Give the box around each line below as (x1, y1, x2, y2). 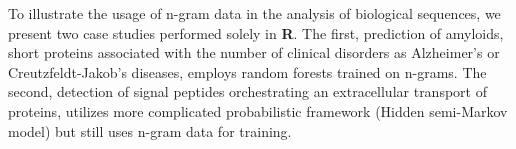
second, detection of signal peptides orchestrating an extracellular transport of (8, 81, 487, 102)
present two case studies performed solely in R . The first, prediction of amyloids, (8, 22, 504, 43)
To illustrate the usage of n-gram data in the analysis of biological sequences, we (8, 3, 501, 23)
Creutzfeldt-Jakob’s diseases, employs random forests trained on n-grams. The (8, 61, 487, 82)
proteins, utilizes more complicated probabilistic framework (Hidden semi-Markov (8, 100, 508, 121)
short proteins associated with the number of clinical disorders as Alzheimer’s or (8, 42, 500, 63)
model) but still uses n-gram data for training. (8, 120, 292, 141)
